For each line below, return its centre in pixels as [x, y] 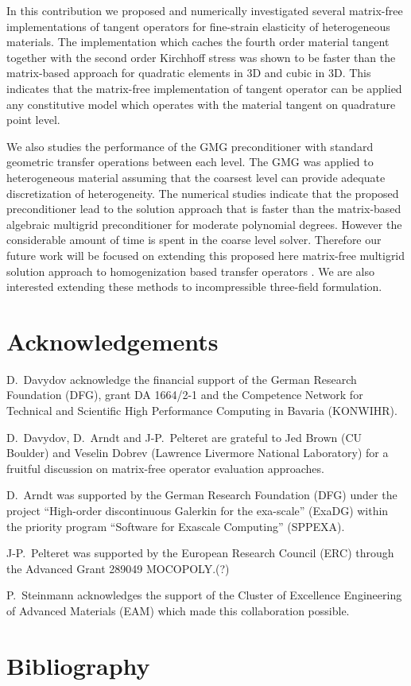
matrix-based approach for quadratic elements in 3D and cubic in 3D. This [189, 73]
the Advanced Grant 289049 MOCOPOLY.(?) [118, 568]
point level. [33, 120]
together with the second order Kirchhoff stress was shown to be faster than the [201, 57]
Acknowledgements [112, 341]
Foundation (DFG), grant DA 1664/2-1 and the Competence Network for [185, 395]
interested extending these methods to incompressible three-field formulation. [194, 287]
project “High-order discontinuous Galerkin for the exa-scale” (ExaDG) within [198, 510]
